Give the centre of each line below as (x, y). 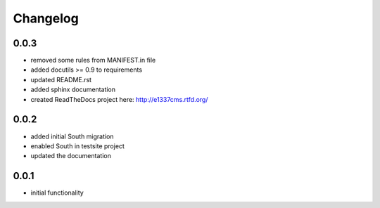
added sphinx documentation (73, 90)
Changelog (46, 18)
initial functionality (57, 193)
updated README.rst (61, 79)
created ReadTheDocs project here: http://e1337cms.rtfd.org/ (119, 99)
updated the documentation (71, 156)
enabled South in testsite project (77, 146)
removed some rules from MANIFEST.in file (93, 60)
